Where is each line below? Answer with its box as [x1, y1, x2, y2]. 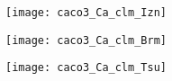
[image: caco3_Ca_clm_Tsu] [5, 61, 167, 75]
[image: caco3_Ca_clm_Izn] [5, 6, 167, 19]
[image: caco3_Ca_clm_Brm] [5, 33, 167, 47]
